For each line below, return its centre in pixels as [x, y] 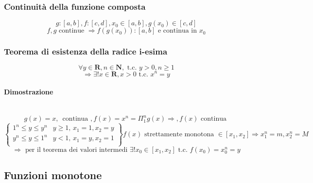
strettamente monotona [179, 135]
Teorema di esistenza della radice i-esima [86, 51]
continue [72, 31]
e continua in [177, 31]
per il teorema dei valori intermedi [76, 150]
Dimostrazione [29, 92]
